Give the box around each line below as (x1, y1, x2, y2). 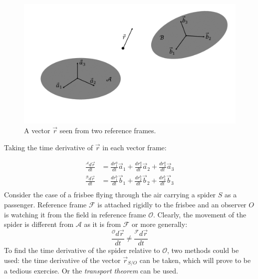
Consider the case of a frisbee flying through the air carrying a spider (4, 189, 216, 200)
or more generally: (132, 219, 188, 229)
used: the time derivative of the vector (4, 254, 121, 265)
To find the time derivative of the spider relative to (4, 244, 160, 255)
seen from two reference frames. (59, 125, 156, 136)
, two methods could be (167, 244, 239, 255)
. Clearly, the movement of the (153, 209, 247, 219)
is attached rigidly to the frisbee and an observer (97, 199, 247, 209)
